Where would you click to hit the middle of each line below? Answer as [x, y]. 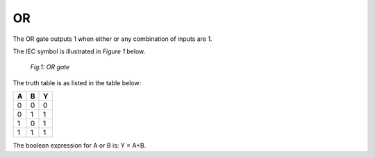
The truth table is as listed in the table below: [77, 82]
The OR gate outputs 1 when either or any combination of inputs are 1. [112, 39]
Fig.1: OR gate [50, 67]
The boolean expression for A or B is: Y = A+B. [80, 146]
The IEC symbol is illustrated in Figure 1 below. [79, 51]
